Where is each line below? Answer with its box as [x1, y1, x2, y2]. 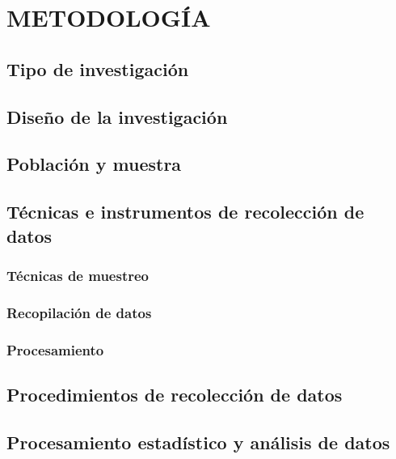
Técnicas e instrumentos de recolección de [6, 199, 364, 224]
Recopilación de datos [6, 302, 152, 322]
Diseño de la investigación [6, 104, 228, 129]
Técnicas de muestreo [6, 265, 149, 285]
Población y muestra [6, 151, 182, 176]
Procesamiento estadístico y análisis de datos [6, 429, 390, 454]
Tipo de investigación [6, 56, 189, 81]
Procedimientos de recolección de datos [6, 381, 343, 406]
